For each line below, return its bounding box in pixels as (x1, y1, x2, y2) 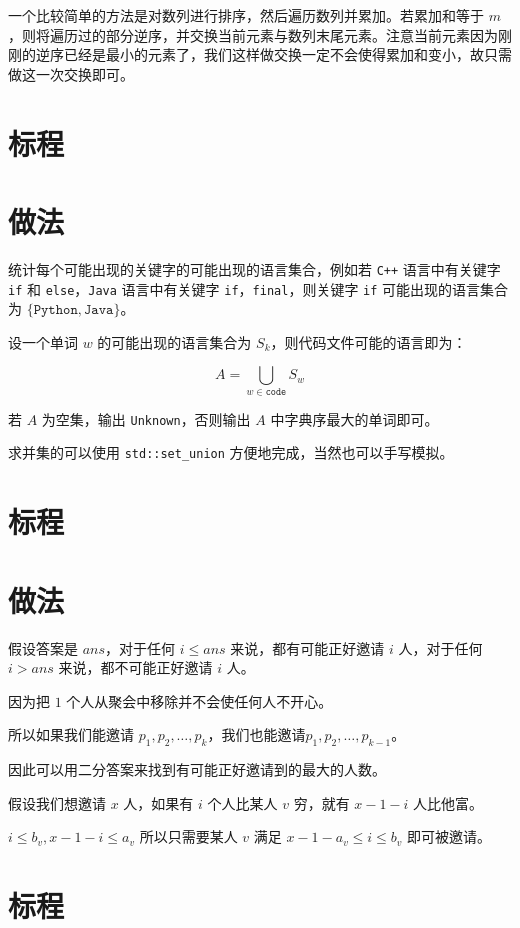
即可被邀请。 (407, 826, 492, 847)
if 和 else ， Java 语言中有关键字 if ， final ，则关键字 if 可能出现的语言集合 (8, 278, 509, 299)
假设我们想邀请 (8, 792, 106, 813)
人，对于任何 (398, 637, 483, 658)
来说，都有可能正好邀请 (230, 637, 385, 658)
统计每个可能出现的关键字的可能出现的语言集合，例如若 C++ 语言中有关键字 (8, 258, 501, 279)
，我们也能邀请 (207, 724, 306, 745)
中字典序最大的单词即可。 (270, 408, 439, 429)
